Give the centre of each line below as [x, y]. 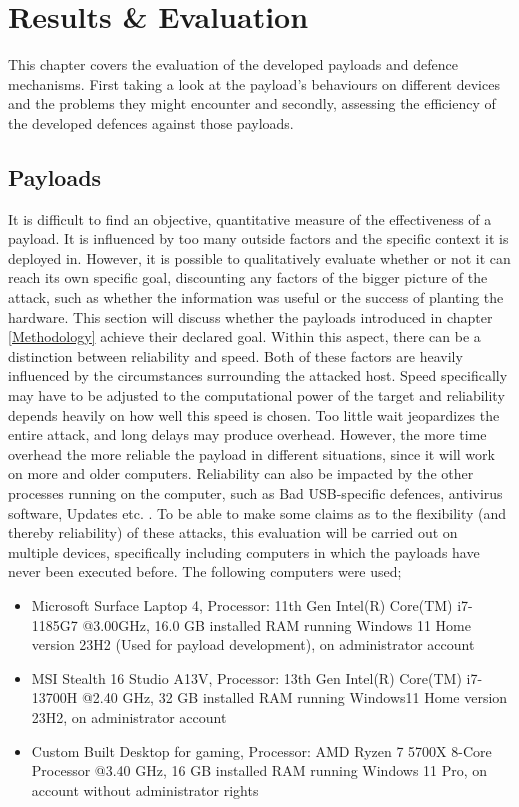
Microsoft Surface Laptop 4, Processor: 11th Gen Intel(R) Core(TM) [242, 604]
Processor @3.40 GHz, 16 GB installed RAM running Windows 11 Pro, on [259, 770]
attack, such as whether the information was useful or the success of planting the [256, 297]
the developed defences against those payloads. [151, 122]
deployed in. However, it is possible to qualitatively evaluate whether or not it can [259, 257]
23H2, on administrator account [129, 716]
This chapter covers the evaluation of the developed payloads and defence [233, 64]
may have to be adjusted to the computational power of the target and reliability [256, 395]
